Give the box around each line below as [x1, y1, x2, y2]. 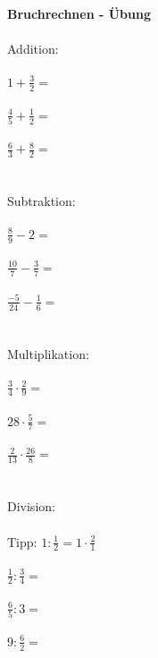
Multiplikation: [7, 344, 89, 363]
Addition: [7, 39, 59, 58]
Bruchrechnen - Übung [7, 4, 151, 22]
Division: [7, 497, 55, 516]
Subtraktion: [7, 192, 76, 210]
